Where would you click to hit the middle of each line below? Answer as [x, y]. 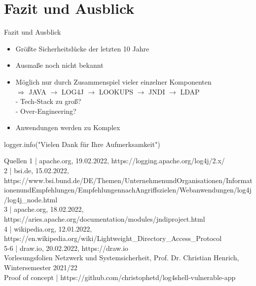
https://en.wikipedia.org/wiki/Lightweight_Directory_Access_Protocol [113, 238]
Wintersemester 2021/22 [41, 267]
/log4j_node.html [31, 199]
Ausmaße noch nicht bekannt [59, 65]
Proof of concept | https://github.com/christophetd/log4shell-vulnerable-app [120, 277]
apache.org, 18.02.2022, [49, 209]
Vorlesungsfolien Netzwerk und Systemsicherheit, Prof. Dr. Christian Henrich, [122, 258]
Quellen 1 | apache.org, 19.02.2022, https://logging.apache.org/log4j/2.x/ [114, 161]
